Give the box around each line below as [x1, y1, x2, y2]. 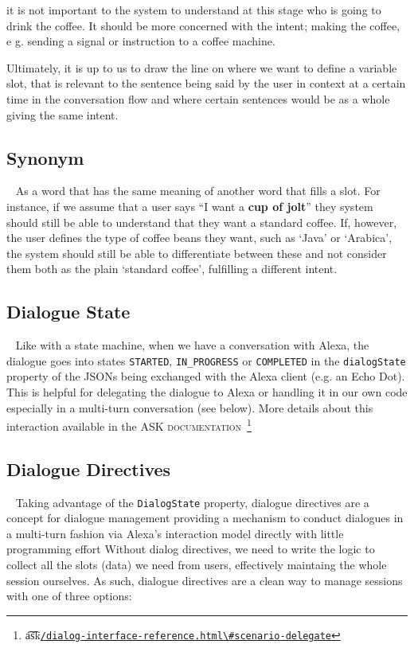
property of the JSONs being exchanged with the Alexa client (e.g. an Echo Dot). [6, 368, 405, 385]
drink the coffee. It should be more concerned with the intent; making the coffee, [6, 17, 400, 33]
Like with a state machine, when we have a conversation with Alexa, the [15, 337, 369, 353]
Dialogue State [6, 299, 131, 324]
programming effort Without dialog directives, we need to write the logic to [6, 541, 375, 557]
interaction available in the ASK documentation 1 [6, 416, 252, 434]
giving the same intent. [6, 106, 119, 123]
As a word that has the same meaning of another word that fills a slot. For [15, 182, 381, 199]
